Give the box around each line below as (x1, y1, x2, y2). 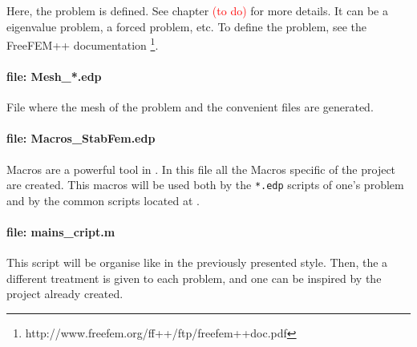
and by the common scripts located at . (6, 192, 200, 208)
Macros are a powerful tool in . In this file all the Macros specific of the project (6, 160, 396, 177)
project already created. (6, 285, 123, 302)
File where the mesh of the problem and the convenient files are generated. (6, 99, 374, 115)
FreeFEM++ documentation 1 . (6, 34, 159, 53)
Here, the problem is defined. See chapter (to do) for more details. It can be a (6, 2, 388, 18)
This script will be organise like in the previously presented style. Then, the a (6, 254, 388, 271)
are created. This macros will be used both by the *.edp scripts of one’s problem (6, 176, 404, 193)
